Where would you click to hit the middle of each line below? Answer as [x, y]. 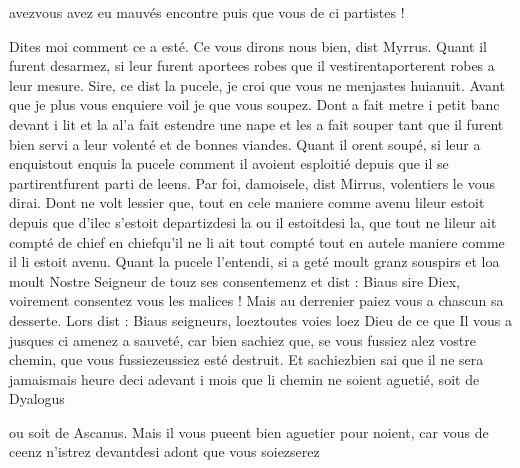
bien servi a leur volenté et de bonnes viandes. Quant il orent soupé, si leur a [245, 143]
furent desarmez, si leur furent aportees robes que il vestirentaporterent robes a [252, 65]
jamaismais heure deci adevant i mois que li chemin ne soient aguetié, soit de [244, 378]
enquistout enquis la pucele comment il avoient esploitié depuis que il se [229, 163]
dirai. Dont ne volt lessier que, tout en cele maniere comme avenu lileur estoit [247, 202]
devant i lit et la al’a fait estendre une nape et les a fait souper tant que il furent [256, 123]
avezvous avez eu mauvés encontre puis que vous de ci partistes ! [207, 12]
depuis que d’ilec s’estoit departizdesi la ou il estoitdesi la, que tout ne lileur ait [253, 221]
